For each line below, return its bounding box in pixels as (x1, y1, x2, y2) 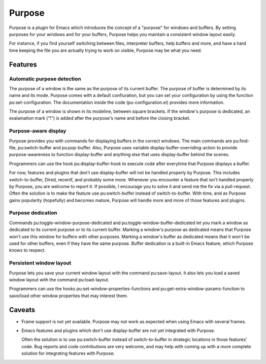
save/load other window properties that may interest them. (9, 293, 128, 298)
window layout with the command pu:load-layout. (9, 276, 109, 283)
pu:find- (233, 138, 250, 144)
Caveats (9, 305, 35, 314)
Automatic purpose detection (9, 75, 81, 82)
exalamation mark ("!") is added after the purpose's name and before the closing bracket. (9, 115, 191, 121)
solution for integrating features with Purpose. (21, 350, 115, 357)
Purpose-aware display (9, 128, 66, 134)
